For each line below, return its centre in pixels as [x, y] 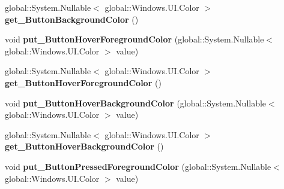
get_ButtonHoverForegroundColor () [83, 82]
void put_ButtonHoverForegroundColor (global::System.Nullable [134, 39]
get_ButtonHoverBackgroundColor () [84, 146]
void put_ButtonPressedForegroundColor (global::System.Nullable [138, 166]
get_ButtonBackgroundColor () [72, 19]
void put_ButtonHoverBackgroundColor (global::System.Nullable [136, 103]
